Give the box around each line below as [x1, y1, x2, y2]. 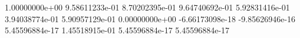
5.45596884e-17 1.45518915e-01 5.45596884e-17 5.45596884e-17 [5, 24, 230, 36]
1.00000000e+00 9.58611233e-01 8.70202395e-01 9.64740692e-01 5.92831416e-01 [5, 1, 290, 13]
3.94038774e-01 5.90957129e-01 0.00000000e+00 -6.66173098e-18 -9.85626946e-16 [5, 12, 296, 25]
